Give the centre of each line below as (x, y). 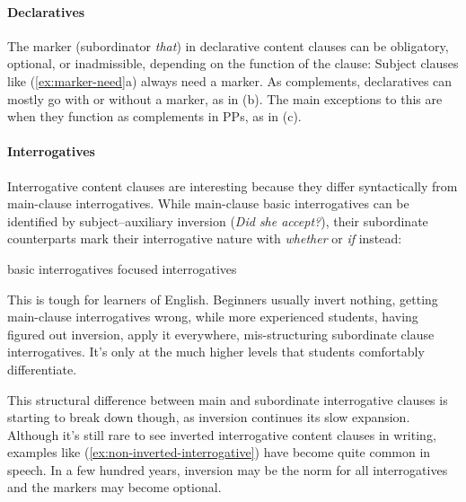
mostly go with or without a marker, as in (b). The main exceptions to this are (225, 98)
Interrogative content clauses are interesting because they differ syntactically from (233, 185)
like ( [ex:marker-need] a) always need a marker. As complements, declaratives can (230, 80)
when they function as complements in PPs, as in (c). (154, 116)
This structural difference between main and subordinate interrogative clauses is (228, 399)
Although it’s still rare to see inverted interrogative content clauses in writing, (222, 434)
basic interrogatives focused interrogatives (122, 268)
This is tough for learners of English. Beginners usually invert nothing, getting (223, 299)
